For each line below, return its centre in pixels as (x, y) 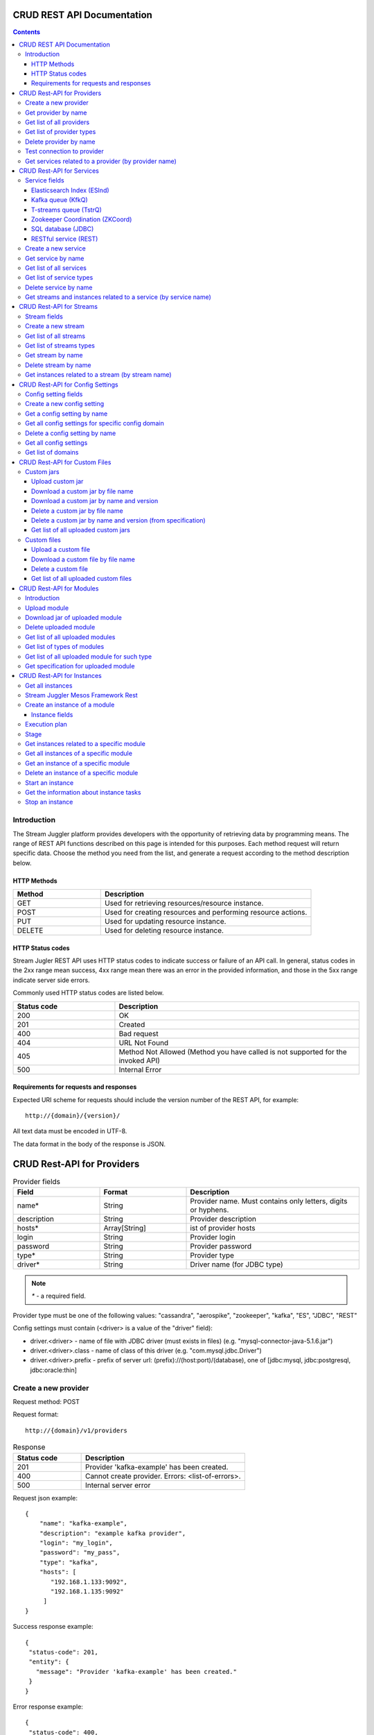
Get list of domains (52, 452)
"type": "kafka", (69, 1562)
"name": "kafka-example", (83, 1524)
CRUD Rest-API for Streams (59, 307)
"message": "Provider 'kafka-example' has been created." (136, 1671)
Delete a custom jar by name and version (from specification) (118, 520)
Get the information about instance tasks (83, 792)
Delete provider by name (60, 142)
